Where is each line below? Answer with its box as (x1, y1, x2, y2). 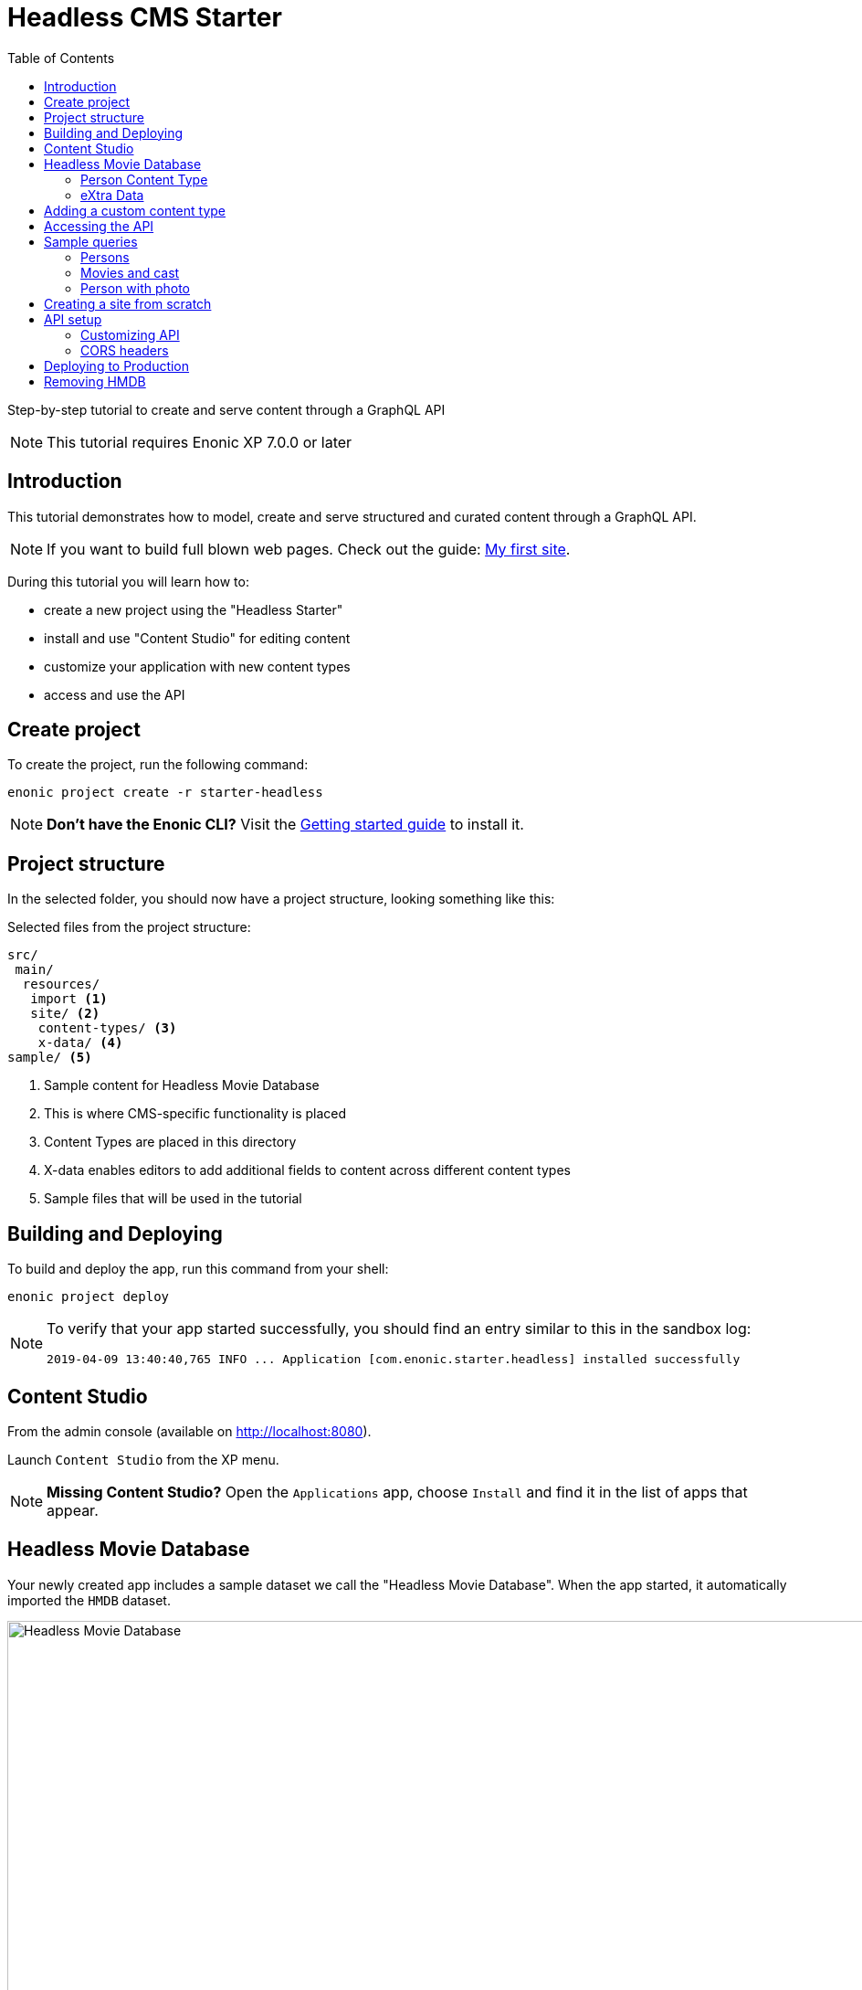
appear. (47, 1500, 99, 1519)
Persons (80, 249, 130, 265)
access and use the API (44, 686, 185, 703)
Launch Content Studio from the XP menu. (7, 1451, 279, 1467)
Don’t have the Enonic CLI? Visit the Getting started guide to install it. (47, 815, 524, 834)
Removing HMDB (44, 373, 146, 389)
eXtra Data (80, 186, 144, 203)
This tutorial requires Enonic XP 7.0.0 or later (47, 432, 352, 451)
